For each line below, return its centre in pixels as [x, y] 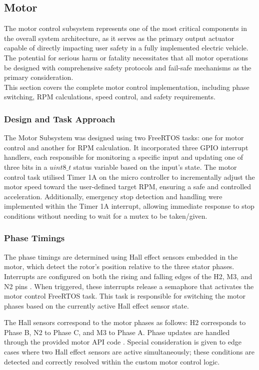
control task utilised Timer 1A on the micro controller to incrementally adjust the [129, 177]
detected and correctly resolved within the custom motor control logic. [112, 361]
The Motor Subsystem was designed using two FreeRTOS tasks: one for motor [124, 138]
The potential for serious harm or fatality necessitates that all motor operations [126, 57]
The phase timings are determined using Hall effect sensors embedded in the [121, 256]
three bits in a [26, 167]
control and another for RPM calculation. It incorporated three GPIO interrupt [126, 147]
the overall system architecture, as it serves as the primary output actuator [119, 38]
